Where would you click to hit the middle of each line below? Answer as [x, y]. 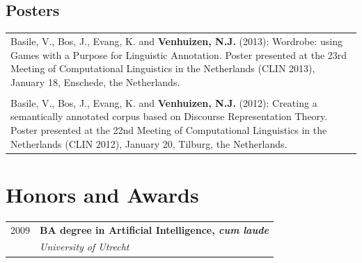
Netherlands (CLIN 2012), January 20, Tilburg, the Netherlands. [149, 143]
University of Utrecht [85, 247]
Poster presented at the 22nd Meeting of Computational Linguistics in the [169, 130]
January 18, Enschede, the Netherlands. [95, 82]
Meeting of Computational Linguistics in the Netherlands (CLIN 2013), [163, 68]
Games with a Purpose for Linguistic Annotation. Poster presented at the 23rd [179, 54]
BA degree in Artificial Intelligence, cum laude [155, 229]
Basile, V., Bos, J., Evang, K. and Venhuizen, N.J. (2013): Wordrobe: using [176, 41]
